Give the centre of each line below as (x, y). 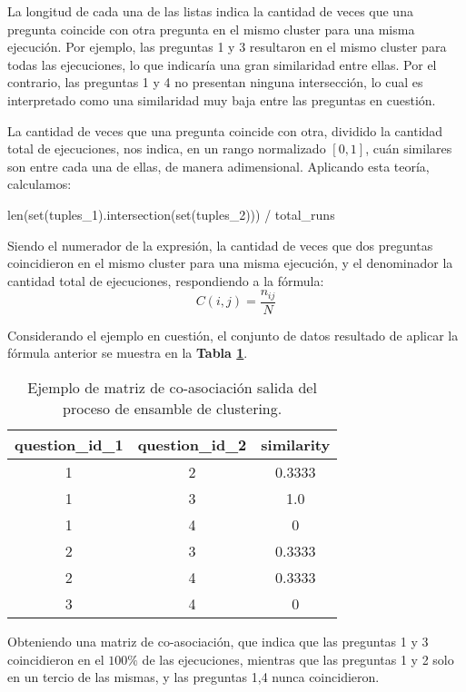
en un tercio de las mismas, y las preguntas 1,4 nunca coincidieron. (193, 677)
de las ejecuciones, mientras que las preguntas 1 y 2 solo (298, 659)
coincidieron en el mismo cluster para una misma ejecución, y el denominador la (230, 263)
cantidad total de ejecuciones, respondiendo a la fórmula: (166, 280)
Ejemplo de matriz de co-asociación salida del (172, 387)
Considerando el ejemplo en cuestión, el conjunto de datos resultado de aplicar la (233, 335)
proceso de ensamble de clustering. (172, 408)
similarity (296, 444)
